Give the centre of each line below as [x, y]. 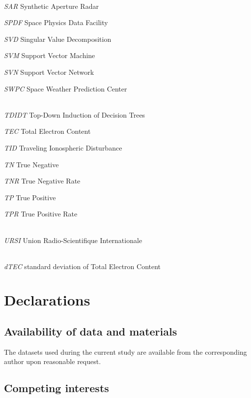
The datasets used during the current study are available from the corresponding [125, 352]
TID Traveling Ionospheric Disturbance [63, 147]
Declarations [47, 300]
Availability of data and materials [91, 331]
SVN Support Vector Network [49, 72]
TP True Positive [30, 197]
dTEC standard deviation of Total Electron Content [83, 266]
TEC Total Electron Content [47, 131]
